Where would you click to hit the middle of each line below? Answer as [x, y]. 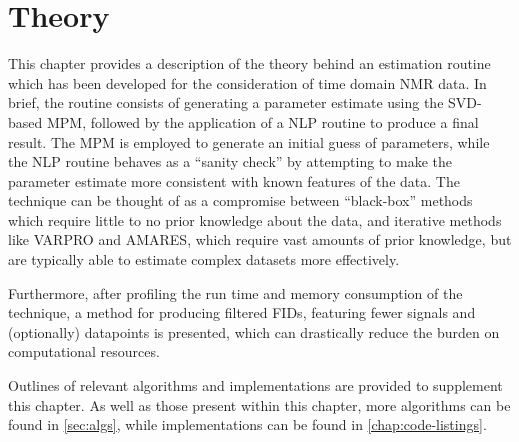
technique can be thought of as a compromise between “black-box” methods [240, 200]
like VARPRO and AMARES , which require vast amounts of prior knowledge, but [260, 239]
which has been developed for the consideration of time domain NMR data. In [247, 82]
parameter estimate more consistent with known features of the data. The [234, 180]
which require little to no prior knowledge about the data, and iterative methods [255, 219]
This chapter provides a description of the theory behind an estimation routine [249, 63]
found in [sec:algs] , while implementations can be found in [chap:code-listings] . [247, 424]
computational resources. [84, 351]
